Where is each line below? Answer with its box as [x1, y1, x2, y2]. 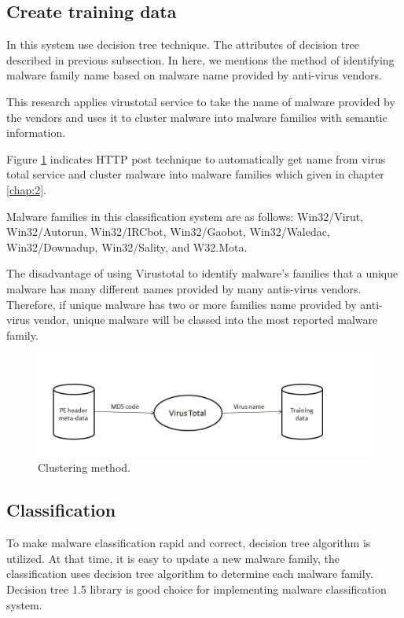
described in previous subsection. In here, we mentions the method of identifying [6, 51, 395, 68]
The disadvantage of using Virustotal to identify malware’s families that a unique [6, 265, 398, 281]
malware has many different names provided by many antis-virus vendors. [6, 280, 362, 296]
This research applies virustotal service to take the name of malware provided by [6, 93, 395, 109]
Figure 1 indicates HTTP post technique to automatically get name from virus [6, 150, 386, 167]
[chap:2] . [6, 181, 46, 197]
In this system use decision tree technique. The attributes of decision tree [6, 36, 359, 53]
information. [6, 124, 66, 141]
